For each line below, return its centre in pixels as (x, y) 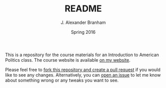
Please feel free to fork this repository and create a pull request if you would (83, 70)
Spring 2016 (83, 32)
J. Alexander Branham (83, 22)
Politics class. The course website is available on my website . (68, 60)
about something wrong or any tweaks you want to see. (62, 80)
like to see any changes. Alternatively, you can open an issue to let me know (83, 75)
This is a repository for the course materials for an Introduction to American (82, 55)
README (83, 9)
